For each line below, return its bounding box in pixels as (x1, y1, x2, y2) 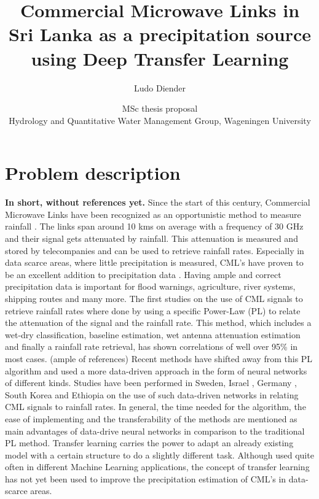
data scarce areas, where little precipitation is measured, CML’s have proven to (5, 256, 304, 269)
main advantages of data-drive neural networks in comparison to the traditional (5, 424, 305, 437)
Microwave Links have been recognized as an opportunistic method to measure (5, 207, 301, 220)
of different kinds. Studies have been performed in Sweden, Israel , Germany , (5, 376, 297, 389)
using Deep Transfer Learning (31, 45, 289, 71)
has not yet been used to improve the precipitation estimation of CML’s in (5, 472, 286, 485)
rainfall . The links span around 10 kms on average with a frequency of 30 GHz (5, 220, 304, 233)
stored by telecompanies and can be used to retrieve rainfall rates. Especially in (5, 244, 304, 257)
